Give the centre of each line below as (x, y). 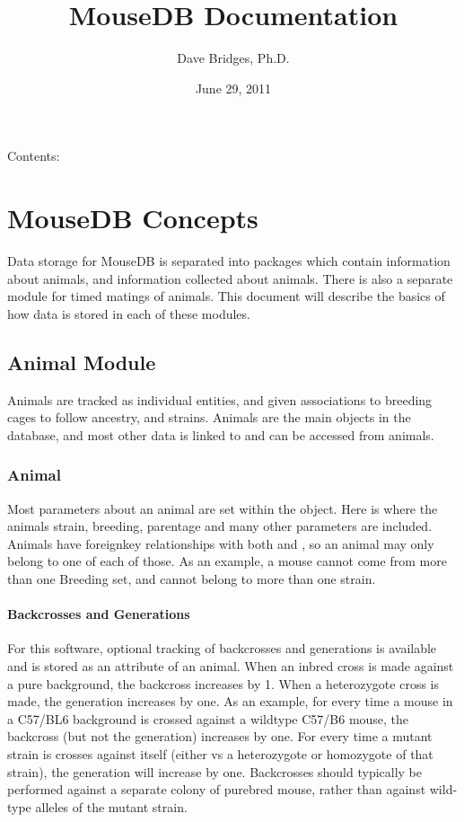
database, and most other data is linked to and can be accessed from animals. (221, 434)
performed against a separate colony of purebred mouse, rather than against (217, 789)
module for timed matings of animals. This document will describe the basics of (226, 296)
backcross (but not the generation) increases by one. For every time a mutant (220, 736)
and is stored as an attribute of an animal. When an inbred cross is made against (231, 665)
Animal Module (82, 362)
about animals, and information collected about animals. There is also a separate (230, 278)
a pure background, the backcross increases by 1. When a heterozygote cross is (223, 683)
